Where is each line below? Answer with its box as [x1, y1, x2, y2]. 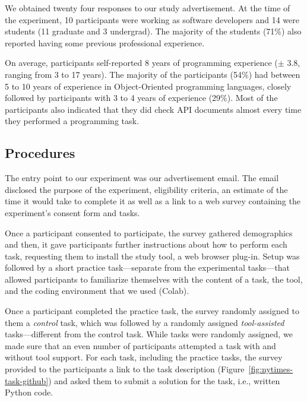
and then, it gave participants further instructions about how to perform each [5, 238, 287, 251]
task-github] [5, 374, 49, 387]
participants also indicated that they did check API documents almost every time [5, 103, 302, 115]
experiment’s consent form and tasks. [5, 206, 140, 219]
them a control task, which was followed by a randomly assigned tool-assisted [5, 316, 284, 328]
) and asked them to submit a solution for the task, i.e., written [48, 374, 280, 387]
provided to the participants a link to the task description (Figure [5, 363, 245, 375]
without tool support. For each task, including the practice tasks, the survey [5, 351, 283, 363]
